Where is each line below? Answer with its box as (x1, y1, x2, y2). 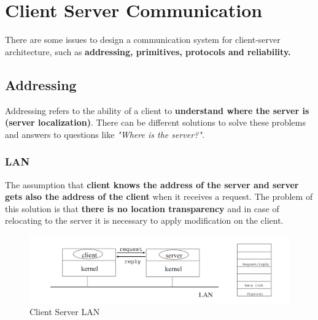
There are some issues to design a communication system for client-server (5, 33, 281, 46)
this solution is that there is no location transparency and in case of (5, 202, 279, 215)
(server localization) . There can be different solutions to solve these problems (5, 116, 306, 129)
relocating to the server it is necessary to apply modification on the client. (5, 214, 284, 227)
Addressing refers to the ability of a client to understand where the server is (5, 104, 309, 116)
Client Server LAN (29, 305, 100, 318)
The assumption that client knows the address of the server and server (5, 178, 299, 191)
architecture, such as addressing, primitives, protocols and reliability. (5, 45, 291, 58)
